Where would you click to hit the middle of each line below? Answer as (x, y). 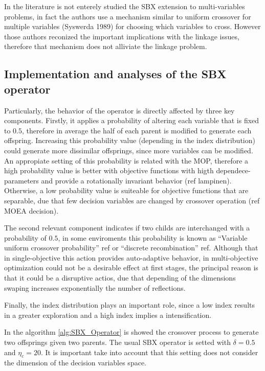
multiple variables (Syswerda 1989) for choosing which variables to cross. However (132, 26)
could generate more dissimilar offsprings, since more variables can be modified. (129, 150)
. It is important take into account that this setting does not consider (149, 352)
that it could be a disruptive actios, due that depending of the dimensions (120, 278)
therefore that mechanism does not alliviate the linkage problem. (106, 46)
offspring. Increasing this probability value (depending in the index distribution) (130, 140)
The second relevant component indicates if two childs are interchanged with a (127, 228)
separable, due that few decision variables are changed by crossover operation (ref (132, 200)
